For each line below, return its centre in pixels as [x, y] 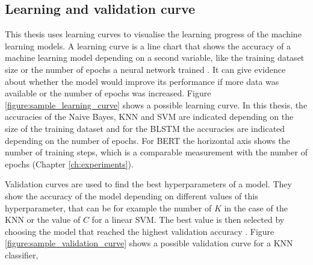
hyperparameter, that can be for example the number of [108, 207]
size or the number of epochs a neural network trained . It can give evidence [145, 69]
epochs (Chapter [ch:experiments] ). [69, 164]
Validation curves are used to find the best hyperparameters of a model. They [148, 184]
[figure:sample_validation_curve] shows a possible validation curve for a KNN [149, 243]
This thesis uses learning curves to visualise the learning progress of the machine [153, 34]
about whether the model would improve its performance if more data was [142, 81]
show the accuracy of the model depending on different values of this [132, 195]
